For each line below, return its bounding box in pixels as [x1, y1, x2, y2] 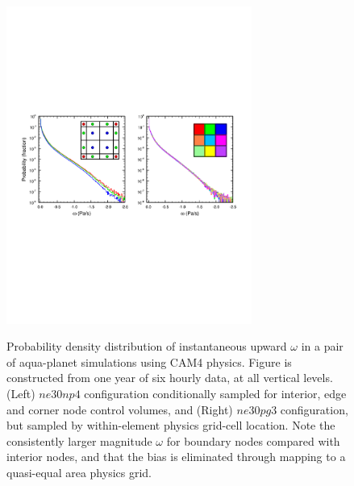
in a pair [301, 338, 344, 355]
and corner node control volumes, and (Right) [6, 401, 233, 417]
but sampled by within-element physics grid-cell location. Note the [6, 417, 335, 434]
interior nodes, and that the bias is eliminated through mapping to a [6, 448, 346, 465]
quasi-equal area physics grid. [6, 463, 152, 480]
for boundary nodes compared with [166, 432, 340, 449]
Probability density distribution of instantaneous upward [6, 338, 287, 355]
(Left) [6, 384, 35, 401]
